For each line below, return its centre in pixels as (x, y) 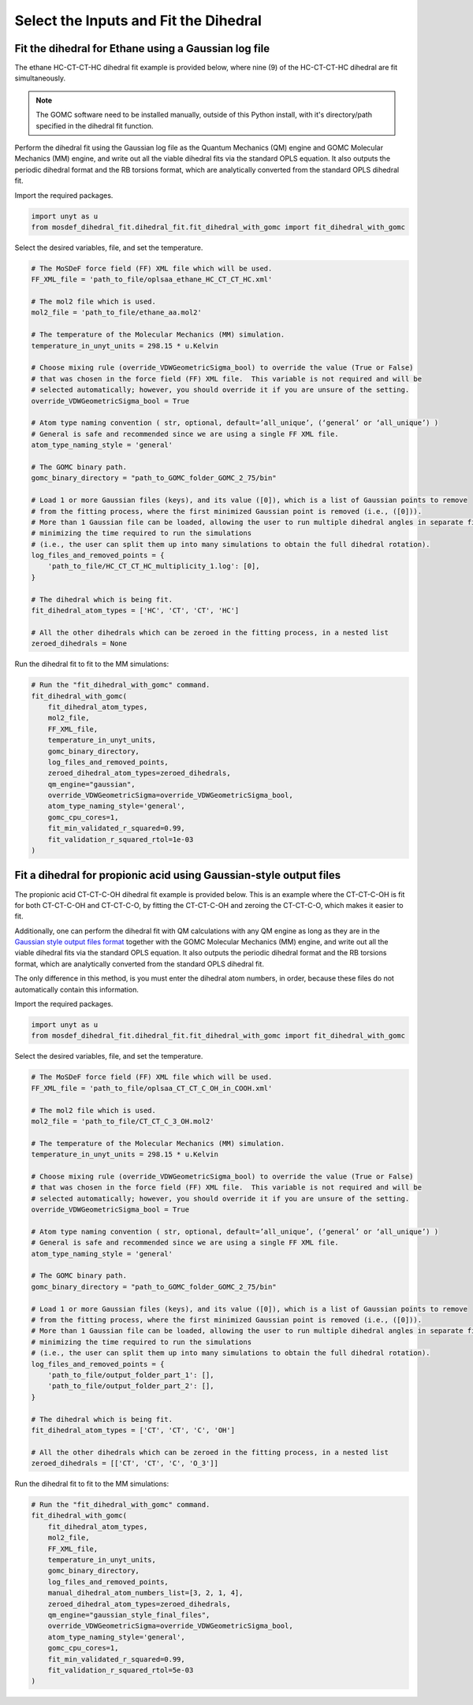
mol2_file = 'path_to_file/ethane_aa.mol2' (117, 313)
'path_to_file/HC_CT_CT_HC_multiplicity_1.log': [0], (154, 566)
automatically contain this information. (77, 989)
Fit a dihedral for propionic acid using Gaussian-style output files (178, 875)
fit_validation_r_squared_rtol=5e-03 (121, 1670)
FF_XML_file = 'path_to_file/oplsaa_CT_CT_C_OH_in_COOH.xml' (152, 1088)
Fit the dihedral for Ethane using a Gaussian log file (142, 48)
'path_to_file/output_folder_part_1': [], (131, 1375)
